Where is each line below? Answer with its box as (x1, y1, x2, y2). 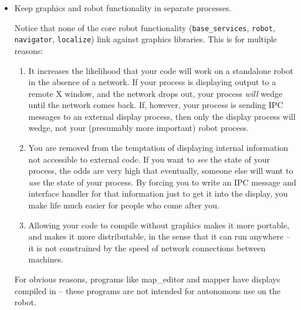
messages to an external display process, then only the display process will (28, 110, 296, 122)
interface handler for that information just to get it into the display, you (28, 187, 288, 200)
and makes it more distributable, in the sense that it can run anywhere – (28, 230, 290, 242)
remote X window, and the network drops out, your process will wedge (28, 87, 283, 99)
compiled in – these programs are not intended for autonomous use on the (14, 284, 280, 296)
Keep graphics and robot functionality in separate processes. (14, 2, 232, 14)
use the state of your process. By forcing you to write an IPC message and (28, 176, 296, 188)
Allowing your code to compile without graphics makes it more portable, (28, 218, 290, 231)
